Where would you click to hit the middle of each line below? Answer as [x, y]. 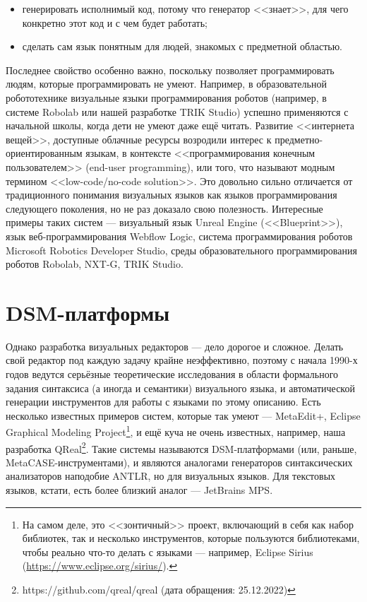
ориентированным [44, 153]
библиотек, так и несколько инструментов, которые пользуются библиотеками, [191, 538]
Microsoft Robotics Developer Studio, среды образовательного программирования [181, 250]
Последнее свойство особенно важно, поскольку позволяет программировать [170, 70]
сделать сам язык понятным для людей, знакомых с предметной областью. [182, 46]
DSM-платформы [88, 312]
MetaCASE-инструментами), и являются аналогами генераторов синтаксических [179, 462]
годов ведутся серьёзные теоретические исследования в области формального [172, 374]
